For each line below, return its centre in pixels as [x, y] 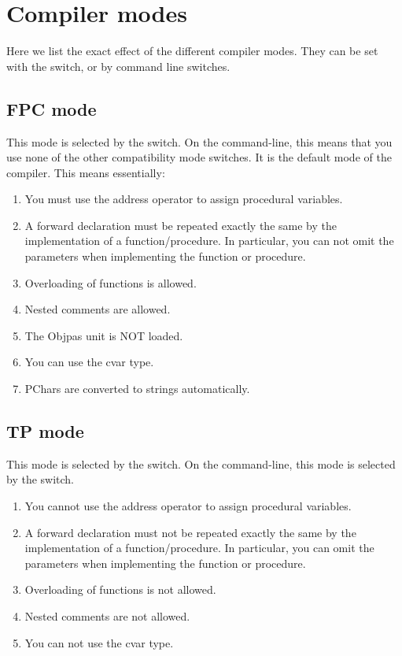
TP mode [45, 431]
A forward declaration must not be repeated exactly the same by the [190, 532]
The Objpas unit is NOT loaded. [104, 335]
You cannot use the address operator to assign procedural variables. [188, 506]
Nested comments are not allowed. [107, 616]
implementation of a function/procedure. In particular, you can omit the [199, 548]
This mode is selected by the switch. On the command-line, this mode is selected [201, 463]
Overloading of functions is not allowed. [120, 589]
